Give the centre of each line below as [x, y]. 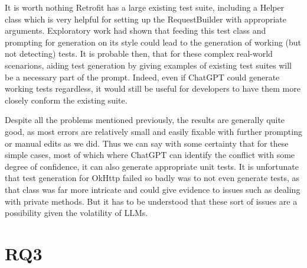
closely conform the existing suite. [66, 100]
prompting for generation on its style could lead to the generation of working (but [153, 42]
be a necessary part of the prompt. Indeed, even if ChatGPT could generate [142, 77]
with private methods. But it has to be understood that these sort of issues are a [151, 201]
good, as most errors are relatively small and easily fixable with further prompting [153, 131]
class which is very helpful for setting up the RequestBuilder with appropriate [146, 19]
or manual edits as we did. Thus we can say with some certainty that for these [147, 143]
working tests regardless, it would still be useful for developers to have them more [153, 88]
